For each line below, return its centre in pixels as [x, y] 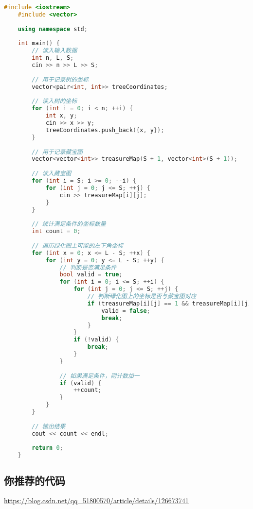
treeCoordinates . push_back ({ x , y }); [105, 130]
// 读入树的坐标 [54, 101]
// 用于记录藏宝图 [57, 152]
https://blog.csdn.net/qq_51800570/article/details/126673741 [96, 501]
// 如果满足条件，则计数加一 [99, 376]
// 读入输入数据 [54, 51]
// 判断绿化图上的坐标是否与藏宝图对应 [142, 296]
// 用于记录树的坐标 [60, 79]
